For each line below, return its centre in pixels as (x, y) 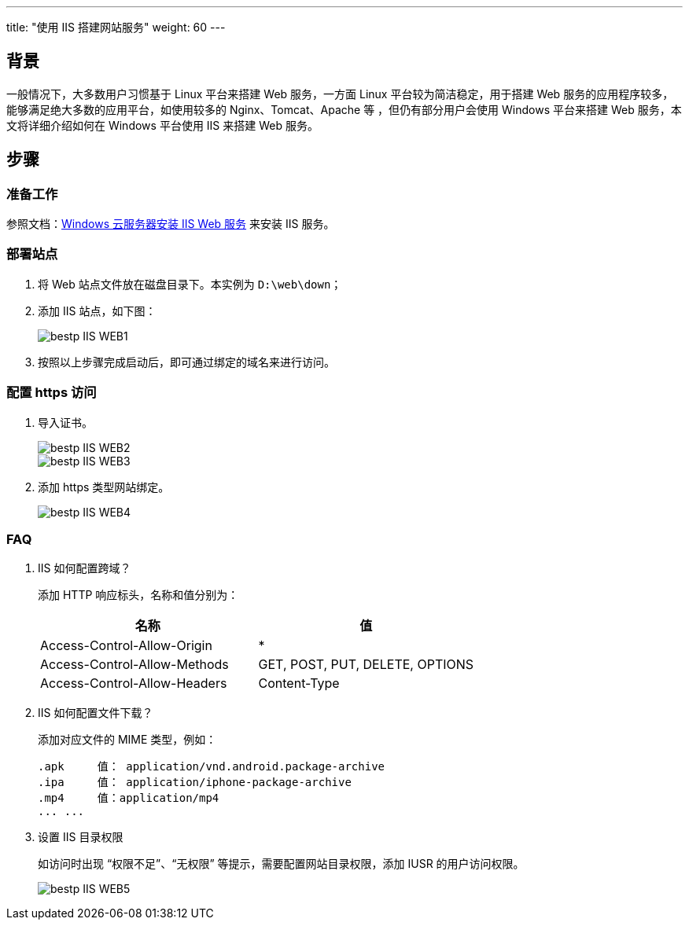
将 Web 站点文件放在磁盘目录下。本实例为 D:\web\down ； (190, 284)
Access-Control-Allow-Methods (134, 665)
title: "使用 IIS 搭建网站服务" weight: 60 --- (116, 27)
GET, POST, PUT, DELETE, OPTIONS (366, 665)
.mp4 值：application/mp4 (129, 798)
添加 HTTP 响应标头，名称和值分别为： (138, 595)
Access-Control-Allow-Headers (134, 683)
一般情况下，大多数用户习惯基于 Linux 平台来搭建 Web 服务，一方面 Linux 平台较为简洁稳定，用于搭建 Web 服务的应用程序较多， (340, 94)
